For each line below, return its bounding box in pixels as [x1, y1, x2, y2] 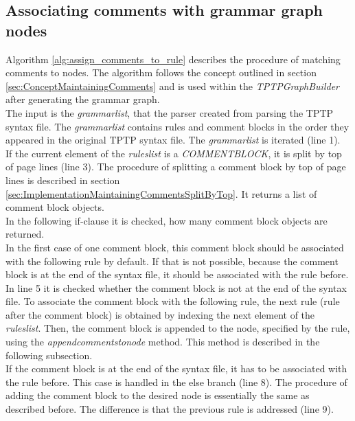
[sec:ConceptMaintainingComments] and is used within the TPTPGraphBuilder [5, 78, 340, 93]
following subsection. [5, 348, 93, 362]
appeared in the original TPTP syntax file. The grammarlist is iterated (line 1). [5, 133, 341, 147]
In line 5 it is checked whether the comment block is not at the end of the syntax [5, 280, 347, 295]
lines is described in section [5, 172, 120, 187]
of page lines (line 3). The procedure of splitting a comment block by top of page [5, 159, 346, 174]
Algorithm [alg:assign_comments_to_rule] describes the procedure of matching [5, 52, 341, 66]
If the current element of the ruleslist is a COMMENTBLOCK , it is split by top [5, 146, 342, 160]
